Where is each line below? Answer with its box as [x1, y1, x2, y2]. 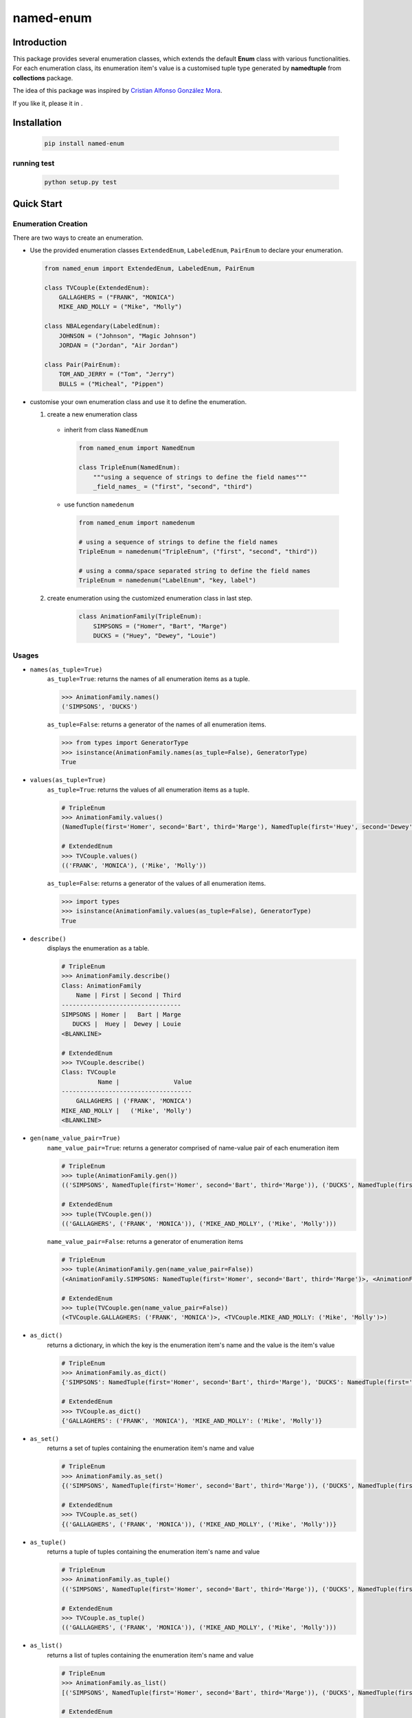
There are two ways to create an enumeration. [12, 234, 144, 242]
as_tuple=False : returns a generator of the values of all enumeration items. [47, 879, 266, 887]
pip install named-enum [44, 140, 125, 147]
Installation [12, 117, 62, 129]
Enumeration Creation [12, 219, 88, 229]
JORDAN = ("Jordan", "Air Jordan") [58, 342, 179, 350]
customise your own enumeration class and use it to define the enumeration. [30, 397, 247, 405]
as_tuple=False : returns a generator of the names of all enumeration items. [47, 720, 267, 728]
